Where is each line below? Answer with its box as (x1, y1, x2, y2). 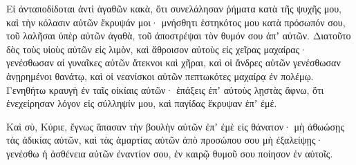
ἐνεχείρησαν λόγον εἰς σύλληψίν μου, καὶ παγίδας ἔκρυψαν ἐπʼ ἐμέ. (6, 96, 277, 110)
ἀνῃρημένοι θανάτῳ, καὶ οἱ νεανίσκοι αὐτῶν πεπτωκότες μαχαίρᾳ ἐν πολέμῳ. (6, 68, 314, 83)
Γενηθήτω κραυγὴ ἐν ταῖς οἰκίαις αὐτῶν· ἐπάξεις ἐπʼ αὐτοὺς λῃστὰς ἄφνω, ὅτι (6, 82, 324, 97)
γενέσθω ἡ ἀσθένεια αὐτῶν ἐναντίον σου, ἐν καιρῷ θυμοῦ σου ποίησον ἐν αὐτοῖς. (6, 146, 333, 160)
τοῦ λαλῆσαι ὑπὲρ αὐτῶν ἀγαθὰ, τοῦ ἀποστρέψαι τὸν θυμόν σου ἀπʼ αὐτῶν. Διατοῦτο (6, 28, 351, 43)
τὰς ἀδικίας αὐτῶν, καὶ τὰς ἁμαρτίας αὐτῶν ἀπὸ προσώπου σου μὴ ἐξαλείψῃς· (6, 133, 324, 147)
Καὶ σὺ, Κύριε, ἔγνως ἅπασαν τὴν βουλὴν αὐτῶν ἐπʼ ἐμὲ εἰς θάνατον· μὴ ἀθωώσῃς (6, 119, 344, 133)
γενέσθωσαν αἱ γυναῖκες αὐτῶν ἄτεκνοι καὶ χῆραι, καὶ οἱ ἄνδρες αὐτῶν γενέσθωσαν (6, 55, 341, 70)
